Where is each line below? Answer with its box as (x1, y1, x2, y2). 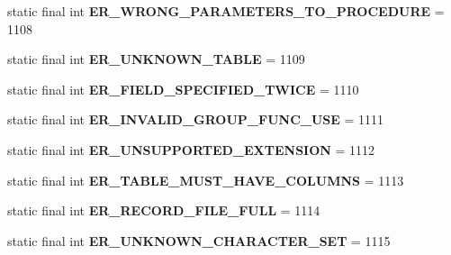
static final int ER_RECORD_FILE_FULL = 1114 (7, 201, 320, 220)
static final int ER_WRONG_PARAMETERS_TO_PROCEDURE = (7, 2, 445, 20)
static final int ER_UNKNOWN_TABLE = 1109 (7, 50, 305, 68)
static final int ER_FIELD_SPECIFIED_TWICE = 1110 (7, 79, 359, 98)
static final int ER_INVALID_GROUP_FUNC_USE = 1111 (7, 110, 384, 129)
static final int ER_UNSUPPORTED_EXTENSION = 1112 (7, 140, 375, 159)
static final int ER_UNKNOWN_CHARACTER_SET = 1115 (7, 231, 391, 250)
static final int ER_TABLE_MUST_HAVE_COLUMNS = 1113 (7, 170, 404, 189)
